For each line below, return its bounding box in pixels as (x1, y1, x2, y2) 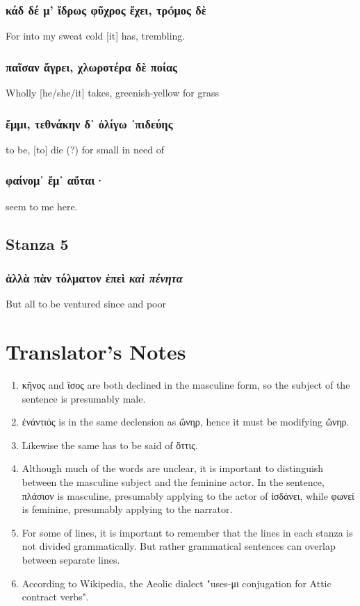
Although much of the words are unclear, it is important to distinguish (22, 461, 324, 475)
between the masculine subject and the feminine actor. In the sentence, (22, 474, 325, 489)
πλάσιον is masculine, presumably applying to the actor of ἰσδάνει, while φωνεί (22, 488, 354, 503)
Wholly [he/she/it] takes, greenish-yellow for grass (6, 85, 219, 100)
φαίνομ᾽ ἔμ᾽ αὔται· (6, 171, 105, 189)
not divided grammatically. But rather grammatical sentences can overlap (22, 539, 336, 553)
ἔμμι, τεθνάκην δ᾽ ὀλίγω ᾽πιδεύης (6, 115, 173, 132)
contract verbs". (22, 589, 89, 604)
